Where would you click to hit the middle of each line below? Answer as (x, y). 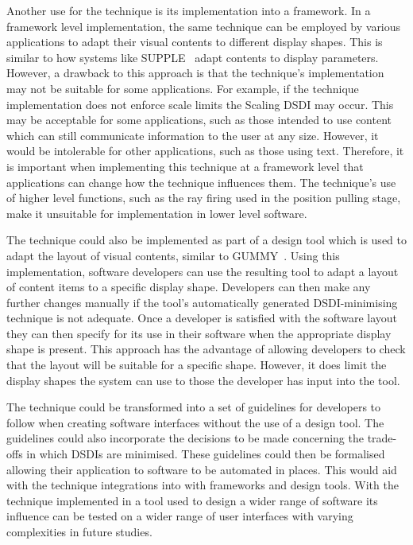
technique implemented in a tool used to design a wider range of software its (192, 500)
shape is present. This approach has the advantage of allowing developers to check (206, 349)
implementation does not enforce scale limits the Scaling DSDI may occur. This (200, 104)
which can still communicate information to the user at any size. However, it (193, 135)
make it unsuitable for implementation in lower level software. (157, 213)
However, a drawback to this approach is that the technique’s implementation (195, 73)
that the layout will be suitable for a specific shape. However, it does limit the (197, 365)
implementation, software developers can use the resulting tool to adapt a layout (203, 271)
